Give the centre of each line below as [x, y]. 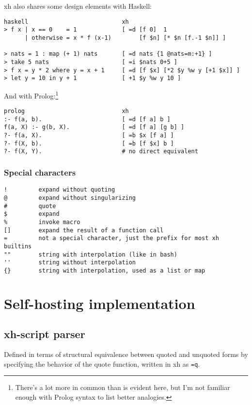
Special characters [40, 172]
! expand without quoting [60, 190]
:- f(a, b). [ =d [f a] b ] [87, 119]
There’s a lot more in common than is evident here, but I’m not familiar [123, 387]
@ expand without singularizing [70, 198]
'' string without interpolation [70, 263]
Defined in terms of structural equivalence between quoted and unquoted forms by [126, 354]
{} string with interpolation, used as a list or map [105, 270]
